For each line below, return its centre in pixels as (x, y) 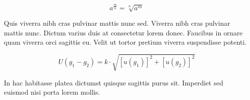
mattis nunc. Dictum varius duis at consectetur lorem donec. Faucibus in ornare (123, 32)
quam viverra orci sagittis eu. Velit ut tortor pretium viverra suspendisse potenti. (125, 42)
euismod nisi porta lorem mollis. (52, 92)
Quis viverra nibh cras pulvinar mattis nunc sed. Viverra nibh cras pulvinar (117, 23)
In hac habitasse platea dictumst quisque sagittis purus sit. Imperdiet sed (114, 82)
